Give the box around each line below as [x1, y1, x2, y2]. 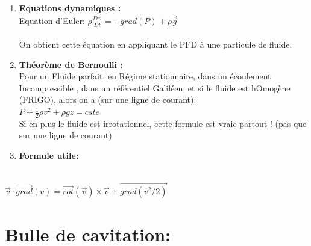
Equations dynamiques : [19, 2, 121, 14]
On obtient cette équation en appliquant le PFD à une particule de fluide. [19, 38, 292, 51]
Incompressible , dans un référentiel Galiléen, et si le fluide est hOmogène [19, 81, 291, 94]
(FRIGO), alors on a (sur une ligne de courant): [19, 93, 196, 106]
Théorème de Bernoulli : [19, 58, 123, 70]
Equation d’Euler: [19, 14, 85, 26]
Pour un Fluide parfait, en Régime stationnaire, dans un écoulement [19, 70, 271, 82]
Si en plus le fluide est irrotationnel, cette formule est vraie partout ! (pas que [19, 117, 307, 129]
